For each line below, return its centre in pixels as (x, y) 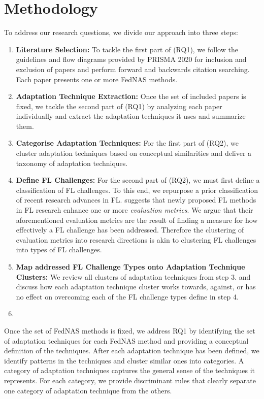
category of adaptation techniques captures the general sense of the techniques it (129, 370)
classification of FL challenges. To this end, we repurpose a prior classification (137, 190)
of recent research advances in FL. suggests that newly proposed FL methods (136, 200)
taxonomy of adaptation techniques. (72, 163)
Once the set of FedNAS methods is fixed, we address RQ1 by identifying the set (130, 330)
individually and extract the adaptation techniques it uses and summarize (131, 116)
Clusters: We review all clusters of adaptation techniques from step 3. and (133, 276)
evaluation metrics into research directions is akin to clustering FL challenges (136, 239)
